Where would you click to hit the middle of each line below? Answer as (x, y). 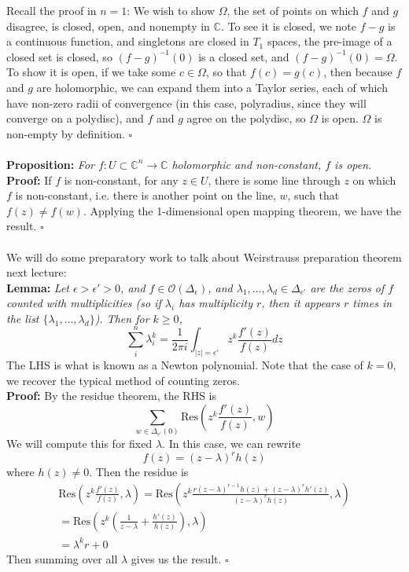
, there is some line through (274, 180)
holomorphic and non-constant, (247, 164)
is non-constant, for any (121, 180)
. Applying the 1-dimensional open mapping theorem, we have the (242, 210)
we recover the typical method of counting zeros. (123, 380)
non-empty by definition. (66, 133)
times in (372, 303)
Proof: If (29, 180)
